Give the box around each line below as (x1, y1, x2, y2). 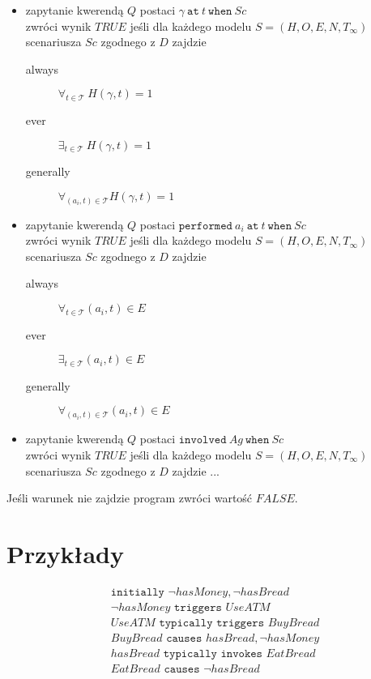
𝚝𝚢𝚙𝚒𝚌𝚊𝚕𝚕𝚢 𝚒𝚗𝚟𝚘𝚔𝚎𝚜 (163, 647, 262, 660)
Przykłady (6, 536, 124, 570)
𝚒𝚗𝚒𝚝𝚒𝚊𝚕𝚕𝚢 (110, 586, 164, 598)
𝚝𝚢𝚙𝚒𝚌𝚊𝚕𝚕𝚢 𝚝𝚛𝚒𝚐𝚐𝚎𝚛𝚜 (159, 617, 265, 629)
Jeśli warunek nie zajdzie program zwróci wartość (6, 489, 253, 506)
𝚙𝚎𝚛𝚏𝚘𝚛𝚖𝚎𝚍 (178, 220, 232, 232)
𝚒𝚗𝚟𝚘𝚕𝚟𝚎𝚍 (178, 434, 227, 446)
